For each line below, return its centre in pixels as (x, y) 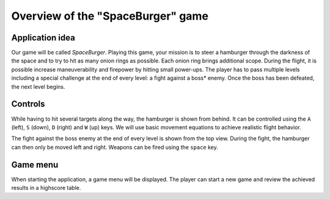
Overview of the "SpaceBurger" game (110, 16)
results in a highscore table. (46, 188)
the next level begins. (38, 86)
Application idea (43, 38)
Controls (28, 104)
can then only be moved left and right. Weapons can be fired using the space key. (115, 147)
